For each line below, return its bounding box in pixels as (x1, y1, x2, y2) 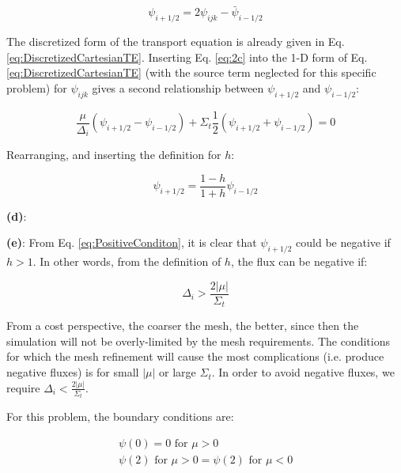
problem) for (6, 79, 67, 96)
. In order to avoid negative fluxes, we (211, 364, 395, 380)
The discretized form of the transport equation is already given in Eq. (6, 33, 345, 50)
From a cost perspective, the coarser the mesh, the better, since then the (6, 317, 359, 334)
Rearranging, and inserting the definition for (6, 146, 221, 163)
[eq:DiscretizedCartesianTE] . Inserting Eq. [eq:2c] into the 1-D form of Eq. (6, 48, 368, 65)
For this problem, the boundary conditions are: (6, 408, 234, 425)
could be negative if (296, 234, 391, 251)
